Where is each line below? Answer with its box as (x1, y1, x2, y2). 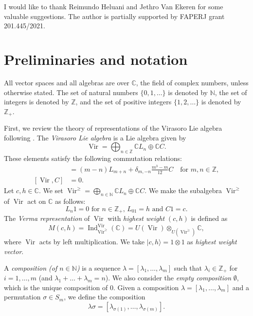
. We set (38, 185, 63, 196)
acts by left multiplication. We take (39, 237, 145, 247)
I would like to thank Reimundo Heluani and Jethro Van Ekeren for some (4, 1, 223, 11)
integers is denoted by (4, 97, 69, 107)
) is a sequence (76, 262, 121, 273)
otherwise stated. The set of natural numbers (4, 87, 138, 97)
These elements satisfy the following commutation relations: (4, 153, 182, 163)
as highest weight (187, 237, 237, 247)
